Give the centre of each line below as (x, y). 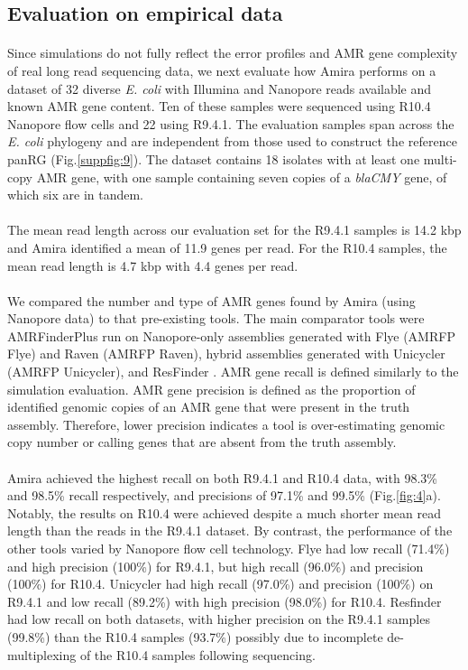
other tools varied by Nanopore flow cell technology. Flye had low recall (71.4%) (229, 548)
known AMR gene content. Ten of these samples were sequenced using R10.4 (219, 106)
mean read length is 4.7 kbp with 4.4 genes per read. (153, 265)
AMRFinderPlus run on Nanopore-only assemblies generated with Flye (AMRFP (231, 335)
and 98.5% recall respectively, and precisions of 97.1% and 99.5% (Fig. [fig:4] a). (224, 495)
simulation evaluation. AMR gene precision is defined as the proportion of (211, 389)
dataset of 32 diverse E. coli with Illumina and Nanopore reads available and (220, 88)
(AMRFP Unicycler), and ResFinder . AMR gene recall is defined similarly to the (233, 372)
